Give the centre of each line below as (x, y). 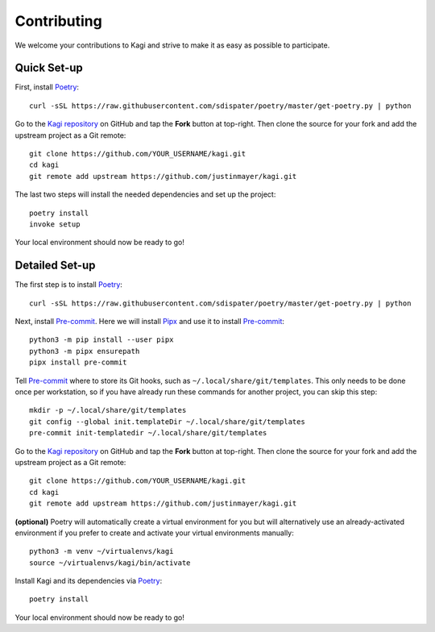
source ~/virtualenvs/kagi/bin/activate (110, 563)
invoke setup (55, 224)
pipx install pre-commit (78, 362)
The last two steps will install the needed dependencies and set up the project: (145, 194)
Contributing (58, 21)
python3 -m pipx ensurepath (85, 351)
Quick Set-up (49, 68)
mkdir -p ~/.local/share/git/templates (108, 410)
